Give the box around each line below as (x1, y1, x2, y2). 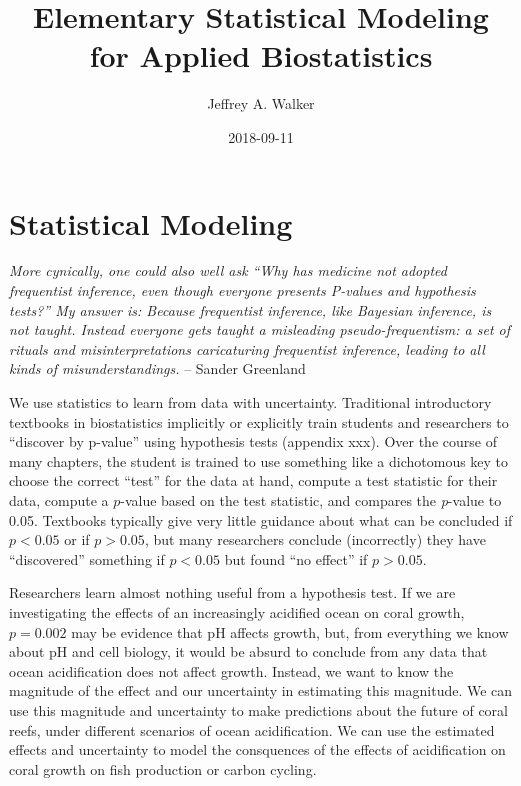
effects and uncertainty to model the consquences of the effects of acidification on (9, 739, 506, 760)
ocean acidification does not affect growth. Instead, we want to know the (9, 660, 454, 681)
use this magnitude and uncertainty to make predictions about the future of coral (9, 699, 508, 720)
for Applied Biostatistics (89, 35, 433, 76)
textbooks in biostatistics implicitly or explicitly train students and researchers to (9, 411, 509, 432)
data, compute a (9, 489, 109, 510)
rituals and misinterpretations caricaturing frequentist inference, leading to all (9, 338, 485, 359)
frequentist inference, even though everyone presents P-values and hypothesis (9, 280, 476, 301)
